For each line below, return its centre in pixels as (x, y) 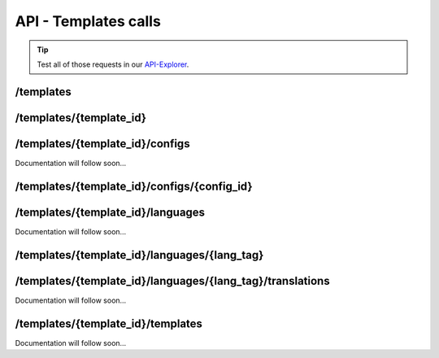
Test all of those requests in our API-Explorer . (113, 64)
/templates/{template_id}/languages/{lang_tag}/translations (172, 281)
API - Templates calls (88, 21)
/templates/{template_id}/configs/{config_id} (134, 186)
